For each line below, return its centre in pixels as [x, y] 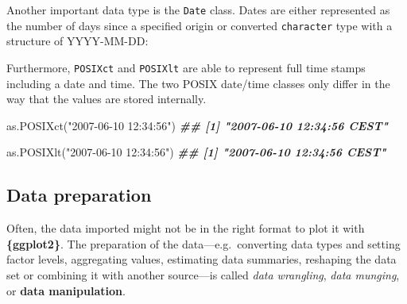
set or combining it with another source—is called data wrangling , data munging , [203, 274]
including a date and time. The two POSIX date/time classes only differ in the [198, 83]
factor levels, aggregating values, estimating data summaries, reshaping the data [202, 259]
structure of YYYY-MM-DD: [78, 41]
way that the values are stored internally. [107, 99]
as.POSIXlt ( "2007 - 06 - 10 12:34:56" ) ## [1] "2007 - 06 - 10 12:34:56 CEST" [196, 152]
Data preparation [79, 195]
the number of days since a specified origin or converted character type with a [200, 25]
